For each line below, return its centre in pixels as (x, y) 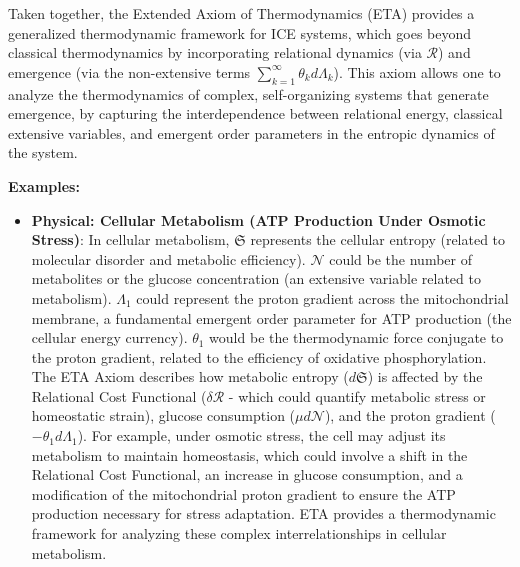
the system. (43, 152)
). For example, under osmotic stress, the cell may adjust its (261, 435)
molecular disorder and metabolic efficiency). (168, 258)
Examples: (44, 185)
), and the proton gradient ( (410, 415)
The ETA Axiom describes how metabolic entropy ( (190, 376)
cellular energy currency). (109, 337)
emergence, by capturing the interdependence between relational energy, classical (255, 113)
